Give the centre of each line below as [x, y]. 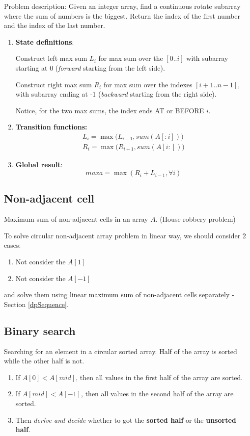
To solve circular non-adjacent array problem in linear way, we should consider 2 [125, 235]
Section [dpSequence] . [36, 304]
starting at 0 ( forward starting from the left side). [90, 67]
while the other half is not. [44, 361]
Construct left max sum [51, 58]
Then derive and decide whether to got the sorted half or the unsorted [126, 420]
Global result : [39, 165]
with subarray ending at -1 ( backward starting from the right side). [116, 94]
